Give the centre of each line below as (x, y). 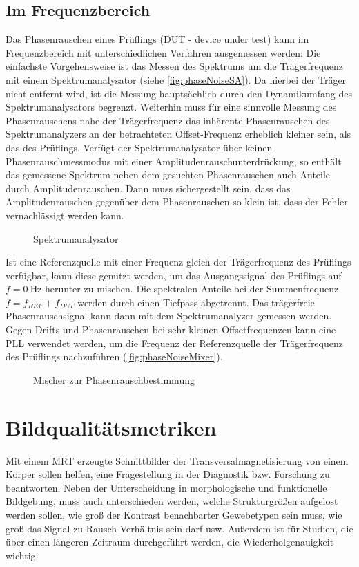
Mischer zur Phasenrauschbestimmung (114, 379)
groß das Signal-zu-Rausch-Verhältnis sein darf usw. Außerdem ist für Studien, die (179, 528)
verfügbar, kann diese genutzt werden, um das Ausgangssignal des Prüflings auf (174, 275)
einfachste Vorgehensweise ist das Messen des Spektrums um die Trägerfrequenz (174, 66)
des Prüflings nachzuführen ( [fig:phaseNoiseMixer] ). (114, 356)
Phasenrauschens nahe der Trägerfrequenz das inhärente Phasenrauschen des (168, 120)
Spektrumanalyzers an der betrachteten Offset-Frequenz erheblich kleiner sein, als (178, 134)
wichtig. (22, 555)
